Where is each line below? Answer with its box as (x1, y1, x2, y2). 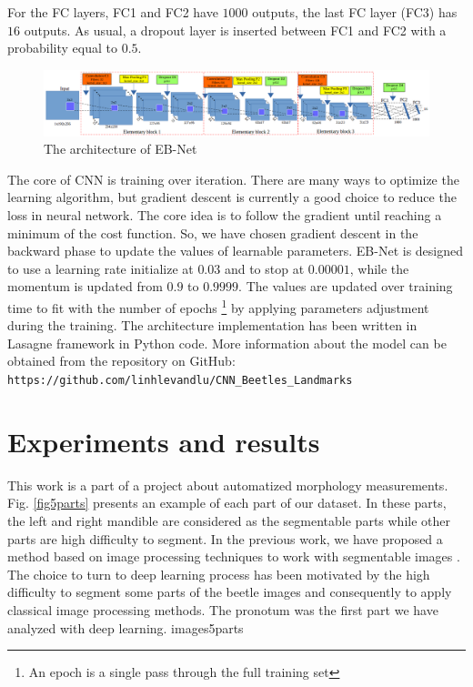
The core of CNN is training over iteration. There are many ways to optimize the (7, 169, 459, 188)
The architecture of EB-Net (44, 139, 197, 158)
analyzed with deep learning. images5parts (7, 618, 244, 637)
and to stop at (224, 258, 305, 278)
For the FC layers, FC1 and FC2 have (7, 3, 218, 21)
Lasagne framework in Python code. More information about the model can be (7, 333, 447, 352)
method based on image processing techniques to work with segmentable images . (7, 547, 460, 566)
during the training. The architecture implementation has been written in (7, 316, 418, 335)
